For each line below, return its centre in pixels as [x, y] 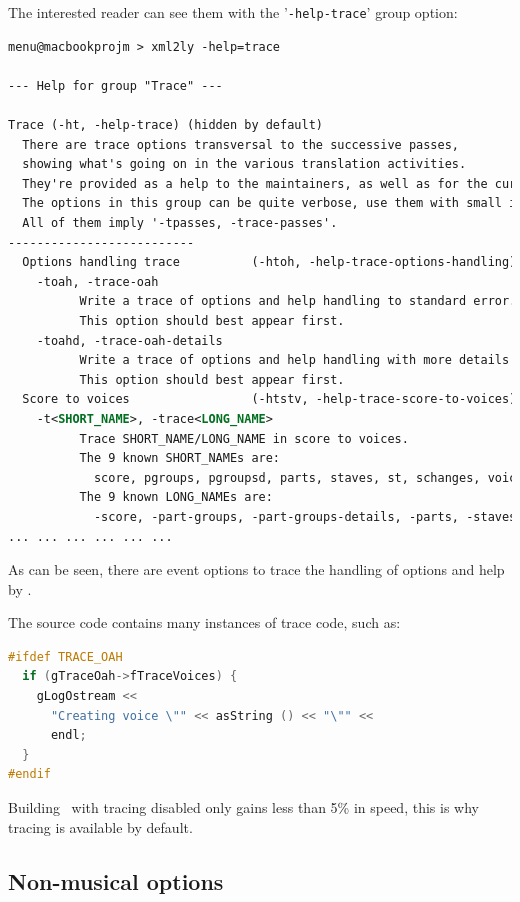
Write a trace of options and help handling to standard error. [298, 301]
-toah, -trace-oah [97, 281]
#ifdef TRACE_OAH [65, 656]
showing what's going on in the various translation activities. [244, 164]
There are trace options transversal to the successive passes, [241, 144]
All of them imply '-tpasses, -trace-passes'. [180, 223]
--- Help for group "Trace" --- [115, 85]
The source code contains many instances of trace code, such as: [204, 622]
